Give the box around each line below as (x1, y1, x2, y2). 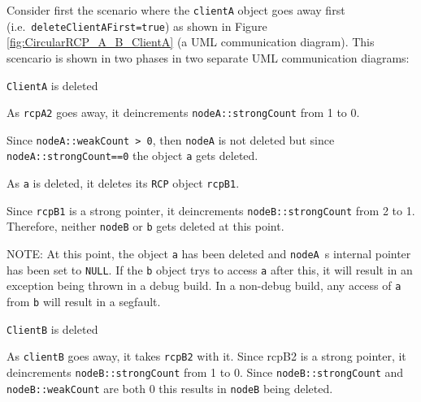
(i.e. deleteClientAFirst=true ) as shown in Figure (7, 17, 267, 34)
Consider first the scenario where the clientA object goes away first (7, 2, 345, 18)
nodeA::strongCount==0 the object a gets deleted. (7, 147, 258, 164)
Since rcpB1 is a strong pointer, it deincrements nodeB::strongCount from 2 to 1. (7, 201, 415, 218)
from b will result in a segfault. (7, 293, 161, 310)
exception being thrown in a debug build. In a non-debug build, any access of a (7, 277, 401, 294)
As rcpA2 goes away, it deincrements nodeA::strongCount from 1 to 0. (7, 104, 360, 121)
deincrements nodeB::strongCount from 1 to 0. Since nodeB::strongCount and (7, 364, 404, 381)
